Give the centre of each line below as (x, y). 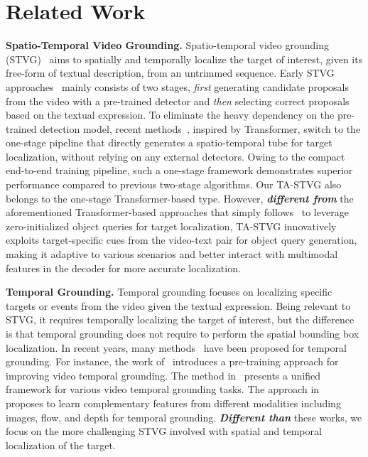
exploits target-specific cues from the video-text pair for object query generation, (182, 240)
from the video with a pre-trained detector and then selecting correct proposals (178, 101)
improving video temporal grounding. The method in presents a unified (163, 375)
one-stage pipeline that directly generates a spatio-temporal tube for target (169, 143)
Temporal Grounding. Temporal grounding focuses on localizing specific (169, 292)
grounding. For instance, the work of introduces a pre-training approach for (172, 361)
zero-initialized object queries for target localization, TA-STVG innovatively (171, 226)
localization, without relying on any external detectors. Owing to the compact (175, 156)
